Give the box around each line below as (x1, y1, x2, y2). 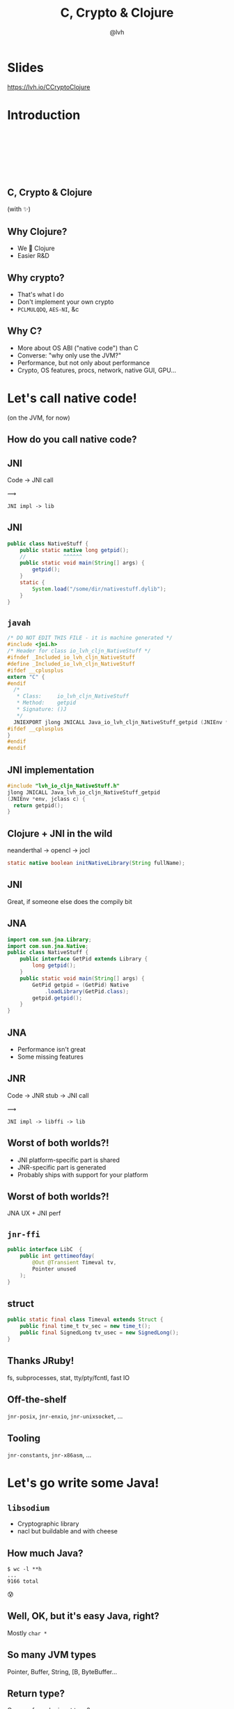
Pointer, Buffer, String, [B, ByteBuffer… (7, 1667, 118, 1676)
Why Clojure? (7, 225, 68, 238)
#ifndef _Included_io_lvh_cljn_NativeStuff (7, 654, 136, 661)
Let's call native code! (7, 390, 137, 406)
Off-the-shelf (7, 1394, 67, 1405)
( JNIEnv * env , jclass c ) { (7, 795, 86, 802)
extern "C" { (7, 673, 45, 680)
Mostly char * (7, 1629, 47, 1637)
